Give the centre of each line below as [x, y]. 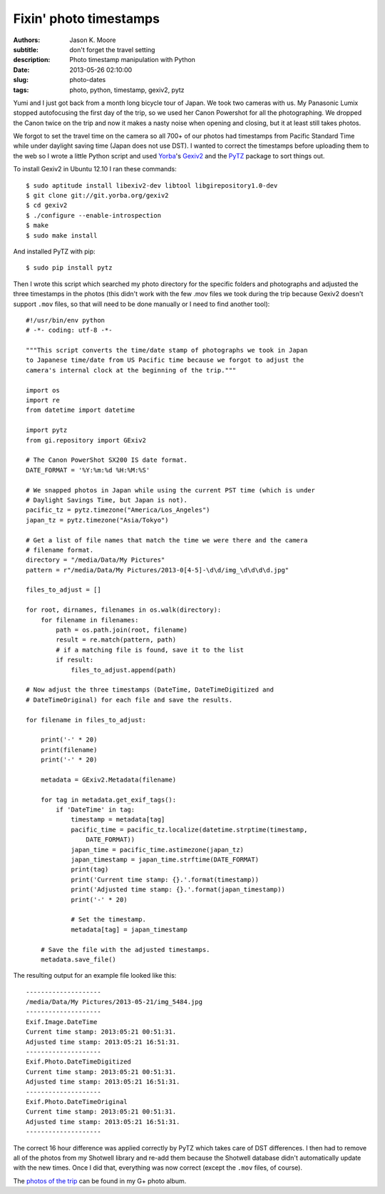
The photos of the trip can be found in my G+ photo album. [100, 1180]
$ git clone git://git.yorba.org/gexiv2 [97, 196]
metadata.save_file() [78, 959]
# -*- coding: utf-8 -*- [69, 330]
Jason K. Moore [93, 40]
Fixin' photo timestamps [87, 19]
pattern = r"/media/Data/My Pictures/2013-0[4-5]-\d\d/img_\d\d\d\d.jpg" [158, 570]
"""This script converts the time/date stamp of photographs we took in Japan [167, 350]
